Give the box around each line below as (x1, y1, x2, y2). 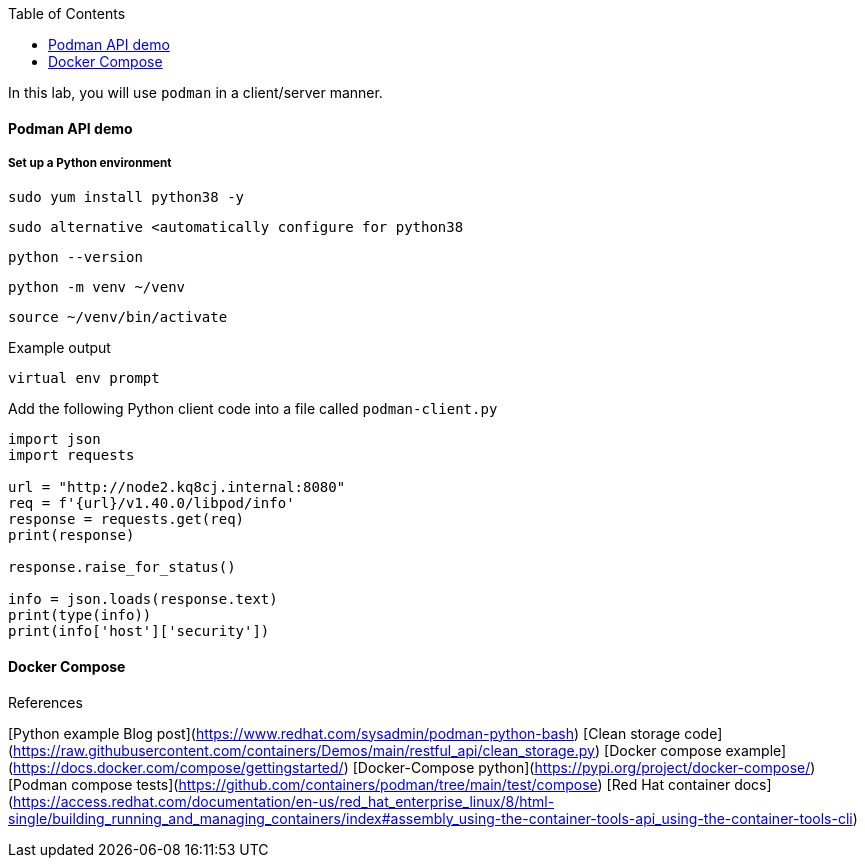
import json (8, 431, 101, 448)
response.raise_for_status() (8, 559, 236, 576)
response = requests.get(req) (8, 511, 245, 528)
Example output (8, 339, 111, 357)
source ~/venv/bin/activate (8, 309, 228, 326)
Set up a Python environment (8, 156, 172, 170)
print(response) (8, 527, 135, 544)
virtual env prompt (8, 370, 160, 387)
